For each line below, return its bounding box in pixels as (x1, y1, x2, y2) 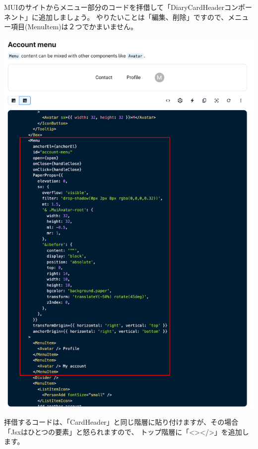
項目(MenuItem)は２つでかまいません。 (10, 21, 138, 32)
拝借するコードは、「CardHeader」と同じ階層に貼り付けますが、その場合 (4, 417, 239, 427)
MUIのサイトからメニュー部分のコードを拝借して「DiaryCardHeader (4, 2, 225, 12)
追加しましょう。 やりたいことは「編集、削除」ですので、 (38, 11, 228, 22)
